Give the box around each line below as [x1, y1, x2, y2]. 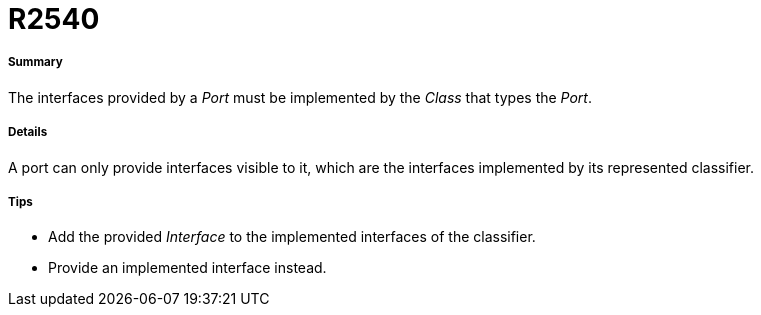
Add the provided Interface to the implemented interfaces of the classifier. [48, 228, 536, 246]
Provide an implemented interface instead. [48, 259, 327, 277]
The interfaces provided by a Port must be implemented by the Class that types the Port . [8, 88, 592, 106]
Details [8, 125, 48, 140]
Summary [8, 55, 63, 70]
